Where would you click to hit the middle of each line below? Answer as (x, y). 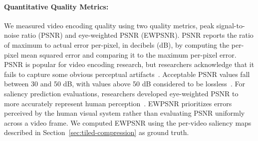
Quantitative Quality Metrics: (56, 6)
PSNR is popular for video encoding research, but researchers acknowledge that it (129, 64)
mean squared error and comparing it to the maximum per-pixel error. (129, 54)
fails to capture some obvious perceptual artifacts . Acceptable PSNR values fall (127, 74)
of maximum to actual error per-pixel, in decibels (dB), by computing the (117, 44)
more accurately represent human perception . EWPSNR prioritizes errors (118, 103)
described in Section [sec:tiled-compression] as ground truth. (97, 132)
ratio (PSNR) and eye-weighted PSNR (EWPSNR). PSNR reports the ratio (137, 35)
